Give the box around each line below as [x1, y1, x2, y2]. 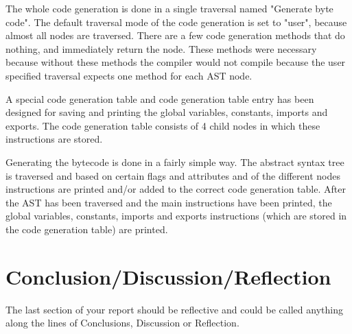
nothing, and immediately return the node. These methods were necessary [5, 41, 317, 56]
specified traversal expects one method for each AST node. [5, 68, 253, 82]
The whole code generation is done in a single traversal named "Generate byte [5, 1, 333, 15]
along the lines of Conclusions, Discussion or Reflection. [5, 315, 239, 330]
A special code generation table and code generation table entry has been [5, 91, 314, 106]
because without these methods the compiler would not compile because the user [5, 55, 346, 69]
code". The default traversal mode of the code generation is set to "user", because [5, 14, 347, 29]
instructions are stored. [5, 132, 103, 146]
